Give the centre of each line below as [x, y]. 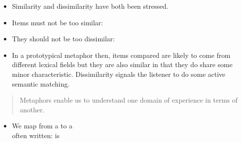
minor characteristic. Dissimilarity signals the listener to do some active [119, 74]
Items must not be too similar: [57, 22]
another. [32, 109]
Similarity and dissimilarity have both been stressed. [90, 6]
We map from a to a [42, 126]
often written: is [36, 135]
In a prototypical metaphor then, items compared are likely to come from [121, 55]
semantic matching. [41, 83]
